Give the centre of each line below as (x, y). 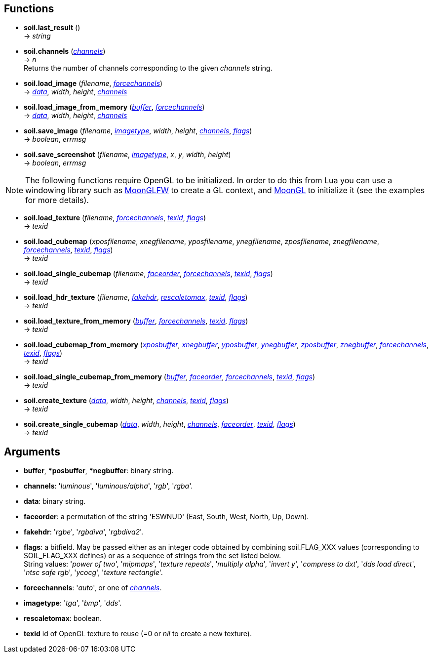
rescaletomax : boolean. (63, 618)
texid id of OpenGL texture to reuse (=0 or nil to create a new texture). (138, 634)
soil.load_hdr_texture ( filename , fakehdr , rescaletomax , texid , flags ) (136, 297)
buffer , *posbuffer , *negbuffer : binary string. (99, 471)
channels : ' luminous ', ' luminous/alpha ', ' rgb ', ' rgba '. (108, 486)
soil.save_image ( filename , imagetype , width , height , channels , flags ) (138, 131)
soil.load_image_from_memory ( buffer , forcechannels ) (114, 107)
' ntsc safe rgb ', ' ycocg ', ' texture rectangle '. (93, 573)
